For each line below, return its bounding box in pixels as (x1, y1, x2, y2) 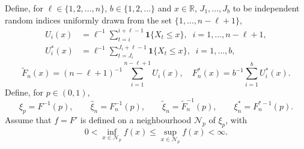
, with (225, 113, 248, 126)
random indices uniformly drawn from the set (5, 13, 172, 26)
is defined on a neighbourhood (80, 113, 192, 126)
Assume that (5, 113, 52, 126)
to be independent (233, 2, 300, 14)
